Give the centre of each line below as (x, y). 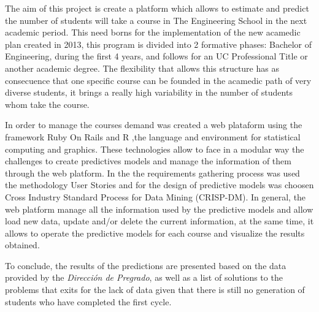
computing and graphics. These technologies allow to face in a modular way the (155, 149)
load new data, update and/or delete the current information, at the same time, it (159, 221)
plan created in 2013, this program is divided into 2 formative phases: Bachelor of (159, 44)
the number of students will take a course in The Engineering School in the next (156, 20)
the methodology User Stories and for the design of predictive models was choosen (159, 185)
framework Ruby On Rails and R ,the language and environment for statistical (153, 136)
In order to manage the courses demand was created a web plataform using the (154, 125)
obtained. (22, 245)
